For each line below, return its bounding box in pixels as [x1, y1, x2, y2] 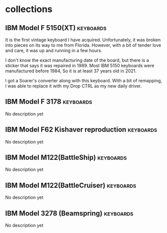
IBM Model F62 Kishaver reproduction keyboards [5, 126, 157, 134]
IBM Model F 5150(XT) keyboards [5, 24, 107, 32]
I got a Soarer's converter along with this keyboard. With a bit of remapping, [5, 78, 162, 83]
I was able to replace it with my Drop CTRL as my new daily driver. [5, 83, 142, 89]
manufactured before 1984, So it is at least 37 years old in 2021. [5, 68, 137, 74]
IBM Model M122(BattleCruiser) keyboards [5, 181, 136, 189]
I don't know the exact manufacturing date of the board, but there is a [5, 57, 149, 63]
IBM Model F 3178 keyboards [5, 97, 93, 106]
